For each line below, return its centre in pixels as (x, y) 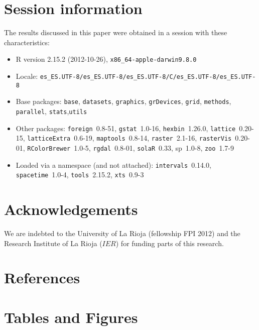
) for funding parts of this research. (170, 243)
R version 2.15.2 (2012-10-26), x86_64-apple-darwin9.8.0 (106, 59)
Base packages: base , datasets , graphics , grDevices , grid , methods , (123, 101)
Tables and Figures (71, 317)
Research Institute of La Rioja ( (53, 243)
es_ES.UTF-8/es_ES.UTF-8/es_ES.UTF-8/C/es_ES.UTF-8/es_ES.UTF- (148, 77)
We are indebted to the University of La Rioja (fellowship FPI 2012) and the (122, 233)
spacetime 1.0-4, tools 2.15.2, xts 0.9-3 (80, 175)
